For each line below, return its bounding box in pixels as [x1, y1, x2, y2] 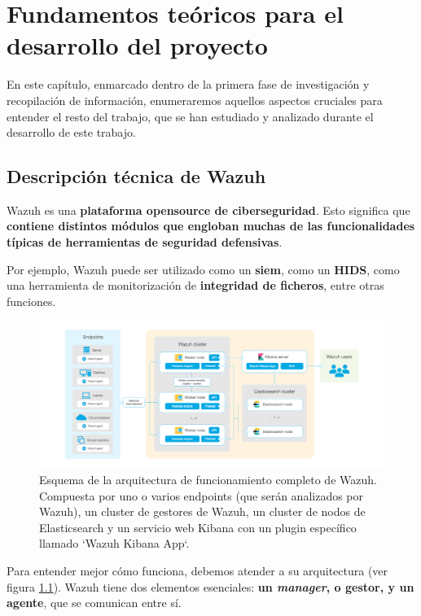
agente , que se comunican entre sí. [7, 594, 182, 611]
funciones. [7, 292, 56, 309]
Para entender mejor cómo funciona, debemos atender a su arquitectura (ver [7, 561, 388, 579]
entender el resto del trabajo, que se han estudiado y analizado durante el [7, 107, 374, 125]
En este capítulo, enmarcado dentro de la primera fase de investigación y [7, 76, 370, 93]
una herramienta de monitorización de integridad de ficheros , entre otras [7, 277, 384, 294]
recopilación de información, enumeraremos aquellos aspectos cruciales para [7, 91, 383, 108]
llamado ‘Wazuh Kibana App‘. [39, 535, 190, 552]
